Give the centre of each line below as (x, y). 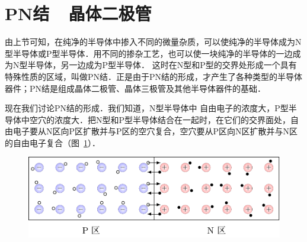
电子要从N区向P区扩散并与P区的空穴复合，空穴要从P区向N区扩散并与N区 (155, 131)
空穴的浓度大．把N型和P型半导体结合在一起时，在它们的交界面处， (160, 119)
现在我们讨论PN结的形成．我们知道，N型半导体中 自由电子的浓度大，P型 (147, 108)
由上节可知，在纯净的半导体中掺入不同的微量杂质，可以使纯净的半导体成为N (153, 42)
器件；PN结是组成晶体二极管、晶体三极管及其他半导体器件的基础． (135, 88)
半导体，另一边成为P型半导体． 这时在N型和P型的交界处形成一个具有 (162, 65)
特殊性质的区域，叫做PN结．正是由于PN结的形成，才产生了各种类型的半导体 (154, 76)
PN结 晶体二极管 (78, 13)
